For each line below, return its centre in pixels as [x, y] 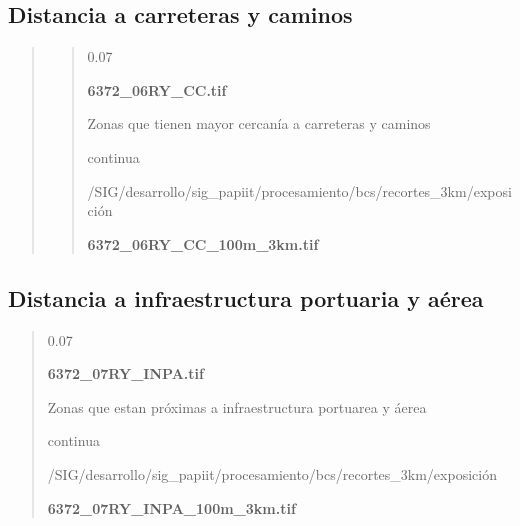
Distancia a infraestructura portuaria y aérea [246, 297]
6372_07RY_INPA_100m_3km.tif [171, 507]
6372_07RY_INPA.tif [125, 373]
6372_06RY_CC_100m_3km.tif [203, 243]
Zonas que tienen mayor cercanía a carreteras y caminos [259, 123]
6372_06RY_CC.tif [157, 89]
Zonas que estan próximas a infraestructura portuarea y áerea [237, 406]
